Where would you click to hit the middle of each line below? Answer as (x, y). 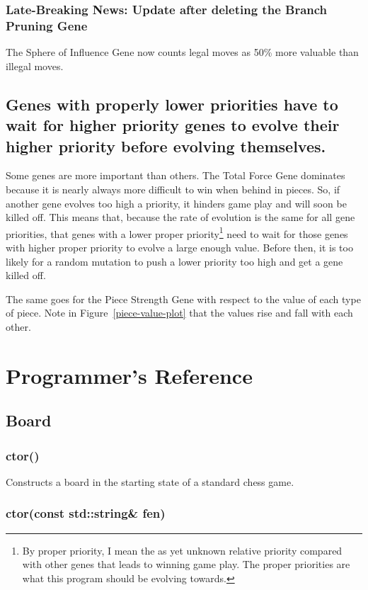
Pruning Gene (47, 25)
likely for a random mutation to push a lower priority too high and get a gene (174, 261)
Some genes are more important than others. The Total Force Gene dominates (176, 175)
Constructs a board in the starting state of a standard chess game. (150, 481)
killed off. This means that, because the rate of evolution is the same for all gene (180, 217)
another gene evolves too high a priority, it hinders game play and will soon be (176, 203)
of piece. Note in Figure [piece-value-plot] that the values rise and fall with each (179, 313)
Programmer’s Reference (129, 375)
